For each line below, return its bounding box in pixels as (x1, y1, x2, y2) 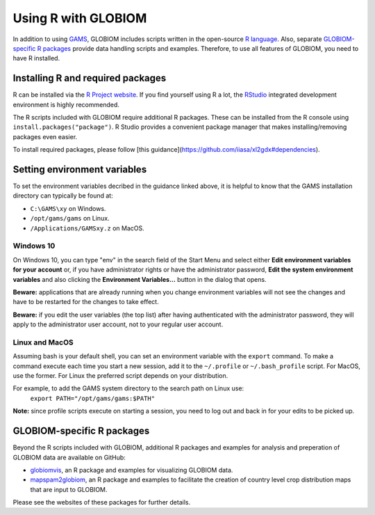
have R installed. (12, 54, 60, 63)
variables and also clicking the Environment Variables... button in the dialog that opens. (12, 275, 267, 283)
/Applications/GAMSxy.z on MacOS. (30, 223, 145, 232)
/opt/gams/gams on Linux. (30, 214, 110, 223)
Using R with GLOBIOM (12, 10, 147, 26)
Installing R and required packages (12, 72, 167, 84)
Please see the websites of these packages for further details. (12, 498, 191, 507)
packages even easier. (12, 132, 78, 141)
